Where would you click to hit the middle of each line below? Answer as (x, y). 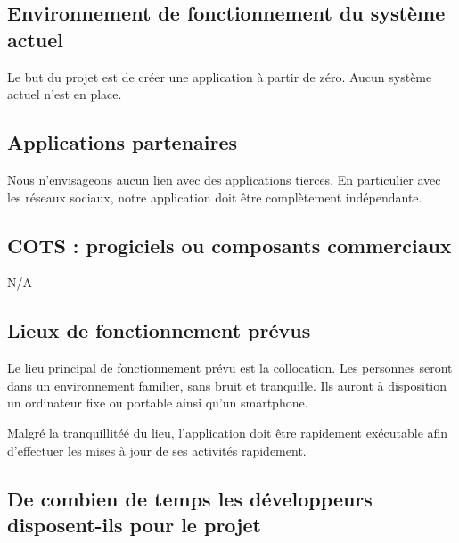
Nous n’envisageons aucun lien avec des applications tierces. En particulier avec (224, 179)
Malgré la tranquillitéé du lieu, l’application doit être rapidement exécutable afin (228, 432)
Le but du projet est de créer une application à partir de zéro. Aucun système (220, 76)
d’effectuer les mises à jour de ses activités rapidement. (157, 450)
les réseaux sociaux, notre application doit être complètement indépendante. (215, 197)
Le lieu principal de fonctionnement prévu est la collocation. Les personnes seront (230, 368)
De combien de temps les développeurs (190, 498)
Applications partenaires (123, 142)
